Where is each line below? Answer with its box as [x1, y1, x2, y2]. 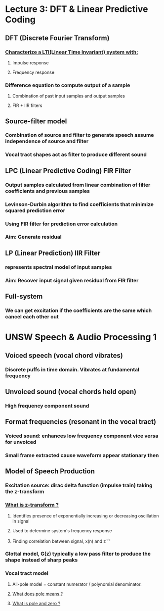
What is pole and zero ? [12, 600, 61, 606]
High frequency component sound [5, 402, 89, 409]
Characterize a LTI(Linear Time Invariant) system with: [5, 49, 138, 55]
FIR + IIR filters [12, 102, 42, 108]
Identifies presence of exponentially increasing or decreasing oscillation [12, 512, 159, 518]
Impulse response [12, 59, 49, 65]
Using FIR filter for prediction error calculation [5, 220, 118, 227]
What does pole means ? [12, 591, 63, 597]
